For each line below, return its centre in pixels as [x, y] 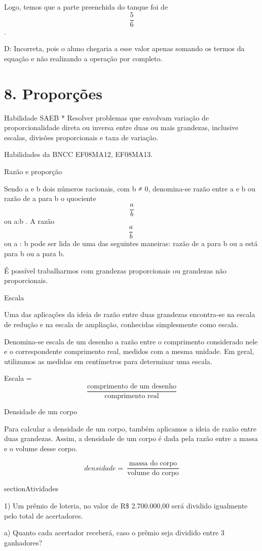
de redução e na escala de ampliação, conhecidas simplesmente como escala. [121, 324]
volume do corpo [153, 473]
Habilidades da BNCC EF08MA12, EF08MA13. [79, 154]
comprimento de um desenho [132, 386]
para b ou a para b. [34, 253]
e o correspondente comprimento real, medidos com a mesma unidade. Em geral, [129, 351]
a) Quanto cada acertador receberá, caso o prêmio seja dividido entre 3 [114, 533]
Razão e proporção [33, 171]
